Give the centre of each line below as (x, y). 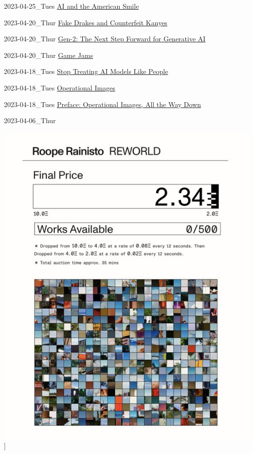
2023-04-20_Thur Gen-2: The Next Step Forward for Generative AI (105, 39)
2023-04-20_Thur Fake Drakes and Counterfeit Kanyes (86, 22)
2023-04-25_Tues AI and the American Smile (72, 6)
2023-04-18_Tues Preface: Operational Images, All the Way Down (103, 104)
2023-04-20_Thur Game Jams (49, 55)
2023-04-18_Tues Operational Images (60, 87)
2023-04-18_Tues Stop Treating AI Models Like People (86, 71)
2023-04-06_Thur (30, 120)
